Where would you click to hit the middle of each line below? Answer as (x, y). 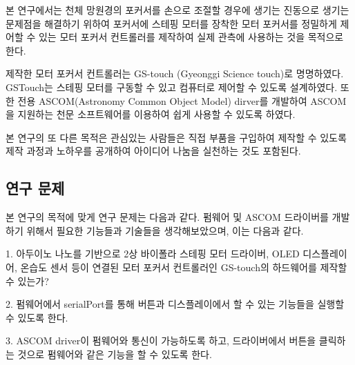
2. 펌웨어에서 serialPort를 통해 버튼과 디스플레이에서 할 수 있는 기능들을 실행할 (175, 304)
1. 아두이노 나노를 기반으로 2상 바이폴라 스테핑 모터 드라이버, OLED (153, 254)
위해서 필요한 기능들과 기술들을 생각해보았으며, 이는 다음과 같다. (165, 230)
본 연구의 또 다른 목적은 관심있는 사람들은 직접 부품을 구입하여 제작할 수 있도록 (176, 137)
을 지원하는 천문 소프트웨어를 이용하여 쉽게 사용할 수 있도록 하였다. (151, 114)
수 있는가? (27, 280)
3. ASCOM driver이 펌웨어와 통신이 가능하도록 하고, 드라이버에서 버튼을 (161, 341)
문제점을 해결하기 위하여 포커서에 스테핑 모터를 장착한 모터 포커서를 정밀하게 (171, 23)
